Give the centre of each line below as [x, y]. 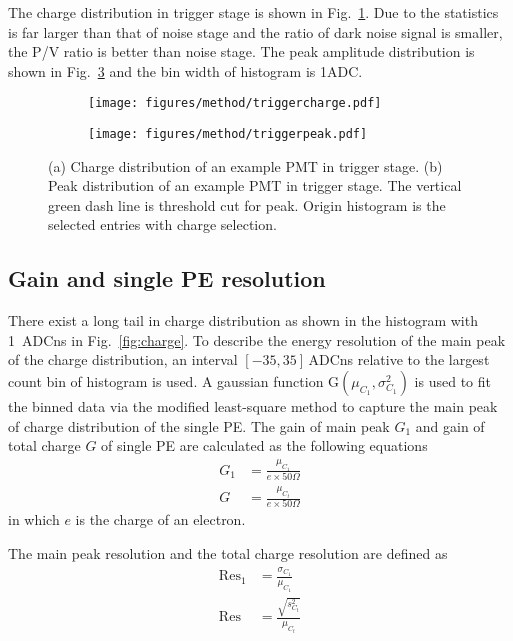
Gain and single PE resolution [167, 278]
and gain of [450, 425]
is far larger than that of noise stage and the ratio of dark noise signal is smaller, [255, 31]
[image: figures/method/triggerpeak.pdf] [228, 134]
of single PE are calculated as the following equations [264, 445]
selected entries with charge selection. [162, 224]
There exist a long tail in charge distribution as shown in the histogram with [243, 320]
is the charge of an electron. [160, 519]
